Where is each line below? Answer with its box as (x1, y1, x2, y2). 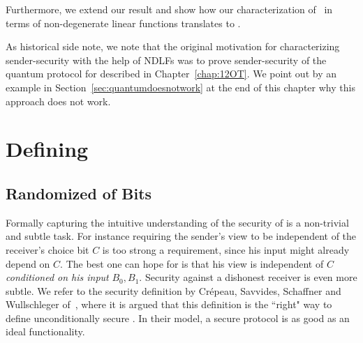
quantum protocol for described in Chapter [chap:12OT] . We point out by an (6, 66, 336, 81)
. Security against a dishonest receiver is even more (139, 270, 357, 284)
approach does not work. (6, 93, 111, 108)
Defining (6, 135, 89, 163)
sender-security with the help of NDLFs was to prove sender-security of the (6, 52, 327, 67)
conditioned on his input (6, 270, 109, 284)
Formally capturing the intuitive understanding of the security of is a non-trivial (6, 215, 349, 229)
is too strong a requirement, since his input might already (102, 242, 350, 257)
